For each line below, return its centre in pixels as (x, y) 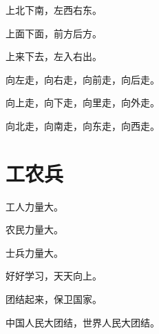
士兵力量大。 (34, 252)
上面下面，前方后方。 (54, 33)
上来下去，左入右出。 (54, 56)
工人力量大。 (34, 206)
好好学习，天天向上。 (54, 276)
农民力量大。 (34, 229)
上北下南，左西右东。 (54, 10)
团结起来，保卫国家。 (54, 299)
